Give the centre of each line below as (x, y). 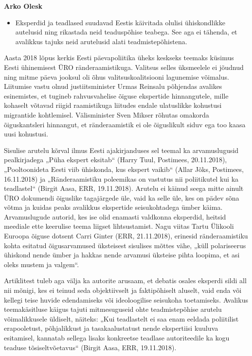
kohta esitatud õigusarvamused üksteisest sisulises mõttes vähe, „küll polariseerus (125, 245)
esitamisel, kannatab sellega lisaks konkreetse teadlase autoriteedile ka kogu (117, 338)
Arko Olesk (23, 6)
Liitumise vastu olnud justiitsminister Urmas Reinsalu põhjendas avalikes (113, 86)
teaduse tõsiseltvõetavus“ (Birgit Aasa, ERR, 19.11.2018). (90, 347)
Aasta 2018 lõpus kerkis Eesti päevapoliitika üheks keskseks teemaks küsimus (119, 58)
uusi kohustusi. (26, 134)
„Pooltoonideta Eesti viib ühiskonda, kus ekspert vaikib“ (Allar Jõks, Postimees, (124, 169)
